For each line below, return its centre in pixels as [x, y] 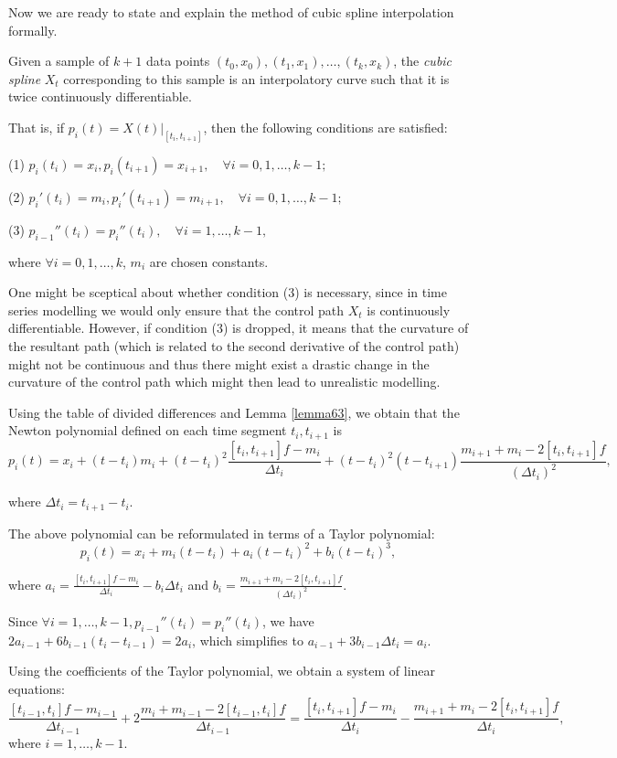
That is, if [37, 127]
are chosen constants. [209, 261]
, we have [288, 620]
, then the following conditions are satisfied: [325, 127]
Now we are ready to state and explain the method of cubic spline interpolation [231, 12]
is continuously [409, 310]
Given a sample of [59, 61]
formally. [33, 30]
